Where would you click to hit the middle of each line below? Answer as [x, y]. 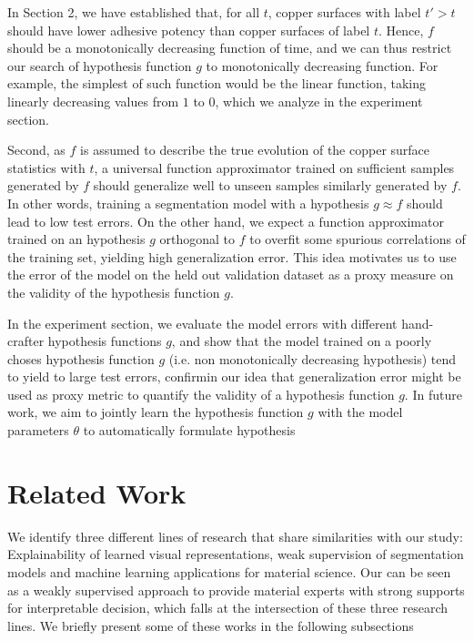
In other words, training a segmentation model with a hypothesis [188, 203]
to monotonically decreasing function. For [322, 65]
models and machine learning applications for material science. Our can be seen [229, 571]
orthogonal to [197, 239]
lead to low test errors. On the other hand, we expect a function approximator [226, 221]
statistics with [46, 167]
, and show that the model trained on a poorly [302, 341]
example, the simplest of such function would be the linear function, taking [217, 83]
